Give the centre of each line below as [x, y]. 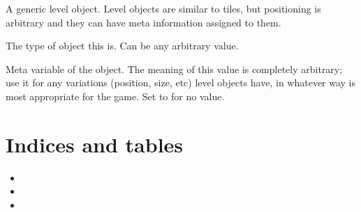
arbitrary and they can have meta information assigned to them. [143, 22]
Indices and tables [95, 144]
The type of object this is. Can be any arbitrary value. [122, 46]
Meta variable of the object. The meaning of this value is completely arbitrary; [174, 69]
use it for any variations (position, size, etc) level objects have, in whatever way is [181, 82]
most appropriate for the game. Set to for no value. [115, 96]
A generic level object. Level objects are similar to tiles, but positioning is [163, 8]
